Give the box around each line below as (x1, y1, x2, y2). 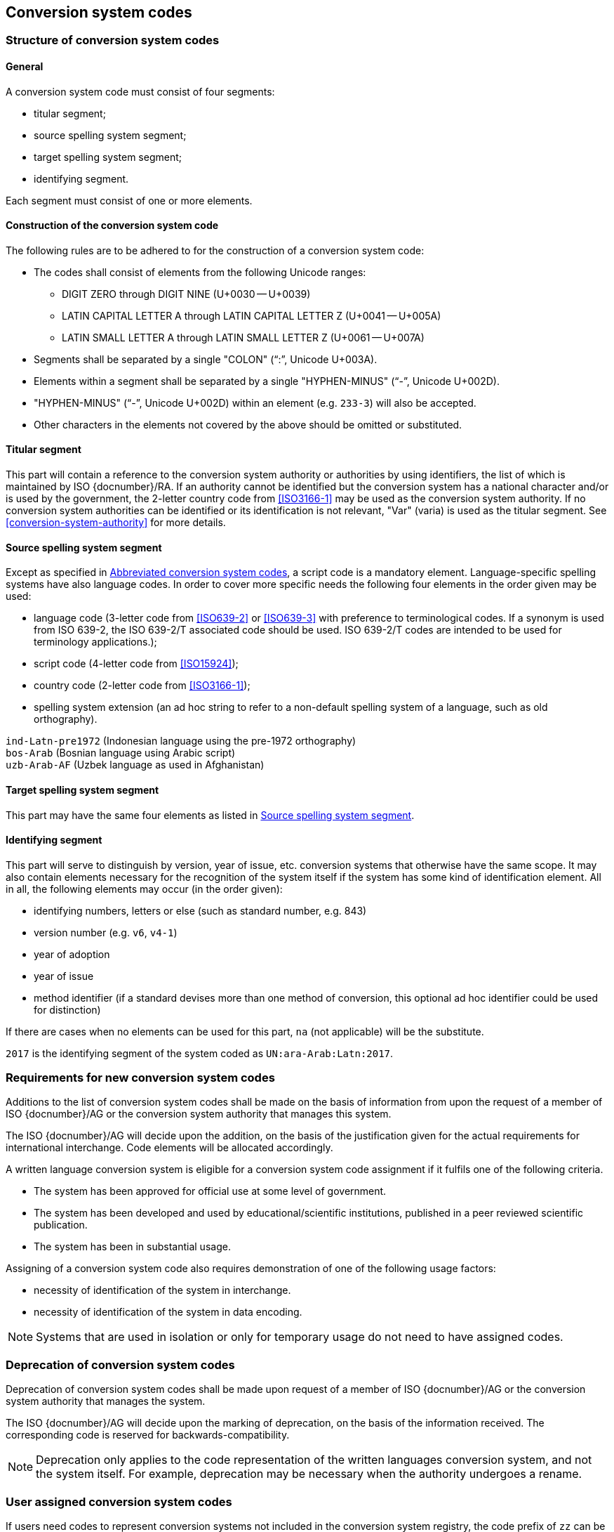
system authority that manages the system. (6, 1395, 206, 1408)
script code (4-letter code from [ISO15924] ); (34, 657, 239, 670)
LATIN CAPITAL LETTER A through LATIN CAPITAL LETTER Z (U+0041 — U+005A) (62, 309, 441, 322)
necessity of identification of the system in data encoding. (34, 1306, 302, 1318)
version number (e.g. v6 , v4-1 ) (34, 926, 178, 938)
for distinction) (34, 1003, 101, 1016)
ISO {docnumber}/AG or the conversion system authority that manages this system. (6, 1108, 392, 1120)
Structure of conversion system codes (6, 33, 220, 48)
